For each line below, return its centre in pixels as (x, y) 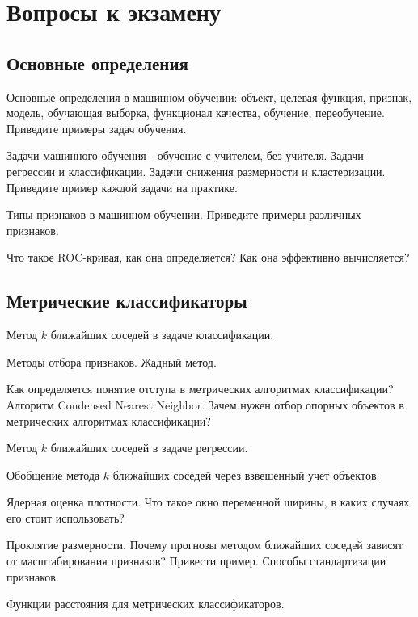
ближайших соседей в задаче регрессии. (149, 448)
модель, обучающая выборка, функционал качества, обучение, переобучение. (196, 113)
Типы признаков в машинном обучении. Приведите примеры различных (184, 214)
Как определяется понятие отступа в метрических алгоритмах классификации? (200, 389)
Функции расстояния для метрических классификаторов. (146, 604)
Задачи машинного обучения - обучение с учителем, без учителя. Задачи (185, 155)
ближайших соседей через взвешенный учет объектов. (246, 474)
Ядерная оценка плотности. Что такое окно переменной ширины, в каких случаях (208, 502)
